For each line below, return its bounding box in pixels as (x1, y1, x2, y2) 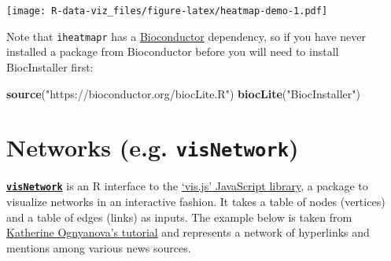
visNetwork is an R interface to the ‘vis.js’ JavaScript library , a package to (6, 178, 368, 194)
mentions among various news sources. (6, 239, 191, 255)
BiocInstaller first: (6, 58, 94, 75)
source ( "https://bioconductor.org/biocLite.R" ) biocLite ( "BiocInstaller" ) (6, 85, 360, 101)
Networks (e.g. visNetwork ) (6, 131, 299, 164)
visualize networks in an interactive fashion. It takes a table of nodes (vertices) (6, 193, 385, 209)
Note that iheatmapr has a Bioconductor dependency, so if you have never (6, 28, 366, 44)
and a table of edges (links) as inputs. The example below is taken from (6, 208, 352, 225)
